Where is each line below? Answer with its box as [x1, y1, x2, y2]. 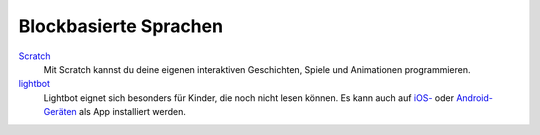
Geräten [43, 106, 77, 118]
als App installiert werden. [78, 106, 187, 118]
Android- [456, 91, 494, 104]
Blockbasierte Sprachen [18, 15, 224, 37]
